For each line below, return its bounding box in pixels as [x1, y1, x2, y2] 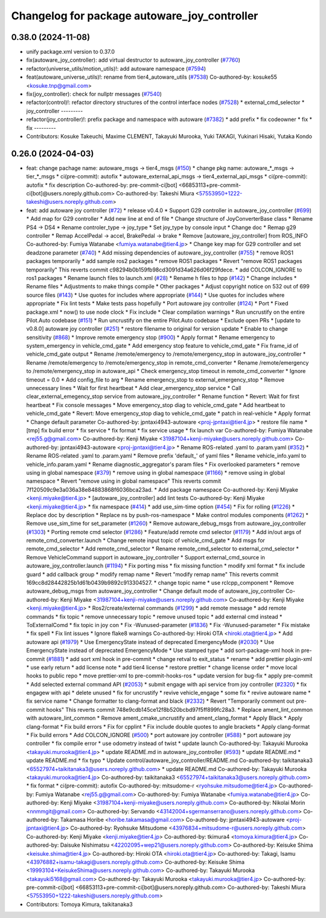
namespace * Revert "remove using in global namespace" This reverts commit [26, 478, 222, 485]
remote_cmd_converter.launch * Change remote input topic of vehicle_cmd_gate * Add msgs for [26, 537, 266, 544]
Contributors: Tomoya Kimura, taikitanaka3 [26, 900, 133, 908]
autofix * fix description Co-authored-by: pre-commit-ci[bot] [26, 181, 177, 189]
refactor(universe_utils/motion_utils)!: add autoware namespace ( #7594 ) [26, 65, 206, 72]
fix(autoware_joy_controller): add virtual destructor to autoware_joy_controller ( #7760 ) [26, 56, 241, 63]
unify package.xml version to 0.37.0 [26, 48, 115, 56]
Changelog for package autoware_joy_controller [11, 9, 258, 22]
